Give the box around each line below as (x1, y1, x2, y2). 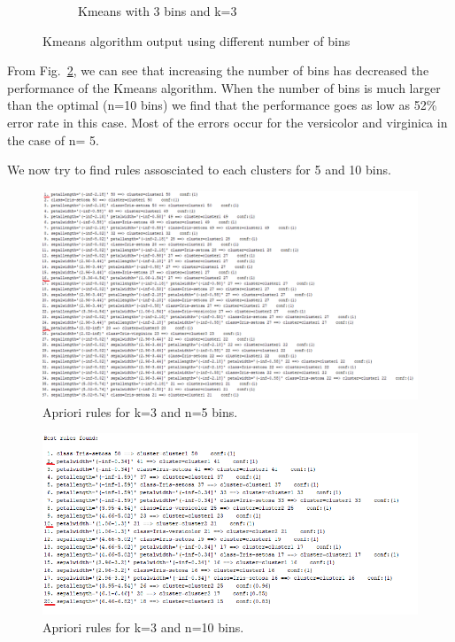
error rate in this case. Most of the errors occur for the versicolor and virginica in (7, 112, 448, 131)
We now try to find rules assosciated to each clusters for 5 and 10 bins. (7, 160, 391, 179)
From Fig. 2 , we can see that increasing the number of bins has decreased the (7, 61, 429, 80)
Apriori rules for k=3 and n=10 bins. (42, 617, 244, 636)
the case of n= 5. (7, 130, 99, 149)
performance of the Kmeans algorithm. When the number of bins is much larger (7, 78, 441, 97)
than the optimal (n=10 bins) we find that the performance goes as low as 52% (7, 96, 437, 114)
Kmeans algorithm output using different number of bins (42, 31, 351, 50)
